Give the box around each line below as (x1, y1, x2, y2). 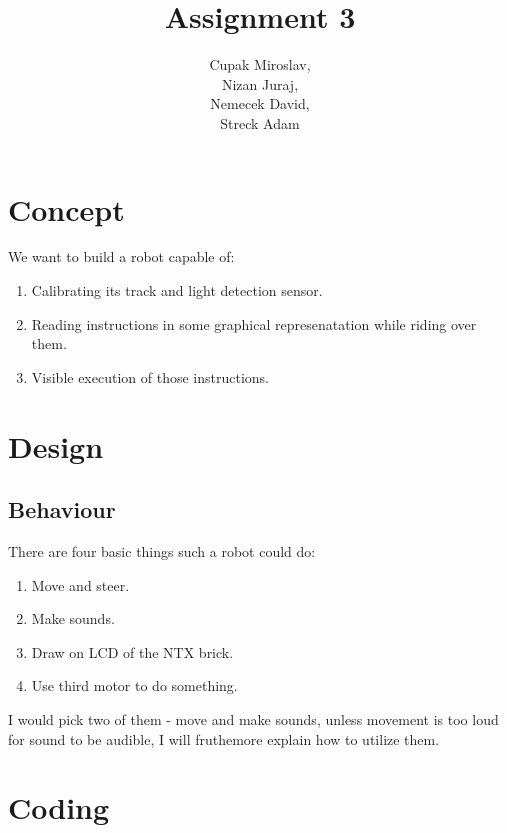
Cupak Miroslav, (209, 54, 311, 75)
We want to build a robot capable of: (8, 246, 235, 267)
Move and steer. (31, 574, 130, 595)
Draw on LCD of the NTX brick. (31, 641, 234, 662)
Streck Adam (220, 112, 300, 133)
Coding (8, 787, 110, 828)
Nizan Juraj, (221, 73, 299, 94)
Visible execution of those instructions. (31, 366, 269, 387)
